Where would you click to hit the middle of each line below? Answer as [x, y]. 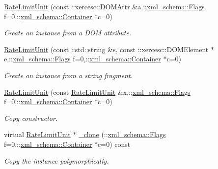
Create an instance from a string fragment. [68, 75]
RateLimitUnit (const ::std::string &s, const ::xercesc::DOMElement [106, 49]
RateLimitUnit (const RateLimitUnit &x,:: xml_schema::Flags [97, 92]
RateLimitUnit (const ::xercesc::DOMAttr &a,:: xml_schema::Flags [104, 6]
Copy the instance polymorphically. [56, 160]
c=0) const [114, 144]
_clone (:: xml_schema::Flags [122, 134]
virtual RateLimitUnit [37, 134]
